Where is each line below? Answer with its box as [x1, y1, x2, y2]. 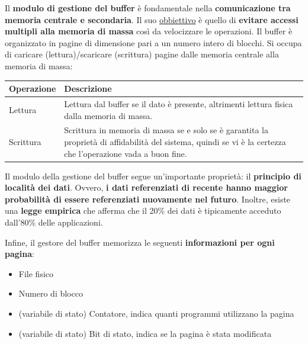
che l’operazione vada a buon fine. [64, 147, 187, 159]
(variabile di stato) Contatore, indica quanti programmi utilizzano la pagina [18, 307, 294, 319]
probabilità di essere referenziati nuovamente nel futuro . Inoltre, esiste [5, 192, 291, 205]
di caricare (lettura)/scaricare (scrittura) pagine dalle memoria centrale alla [5, 48, 279, 60]
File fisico [18, 267, 54, 279]
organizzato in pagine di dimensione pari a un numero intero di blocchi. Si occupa [5, 36, 302, 49]
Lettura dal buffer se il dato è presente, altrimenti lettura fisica [64, 97, 293, 110]
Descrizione [64, 82, 112, 95]
